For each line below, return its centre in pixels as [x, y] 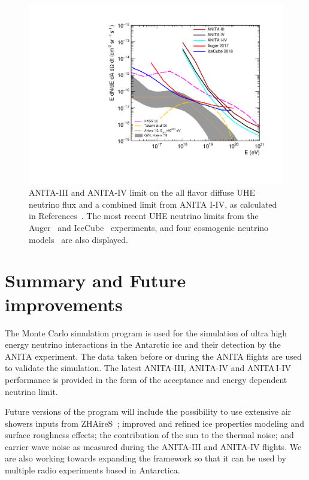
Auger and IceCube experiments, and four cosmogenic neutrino [149, 228]
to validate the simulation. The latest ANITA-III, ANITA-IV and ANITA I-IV [148, 368]
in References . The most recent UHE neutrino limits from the [144, 216]
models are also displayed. [78, 239]
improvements [64, 304]
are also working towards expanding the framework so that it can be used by [146, 458]
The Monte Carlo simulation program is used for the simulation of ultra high [146, 332]
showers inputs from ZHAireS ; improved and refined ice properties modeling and [154, 423]
